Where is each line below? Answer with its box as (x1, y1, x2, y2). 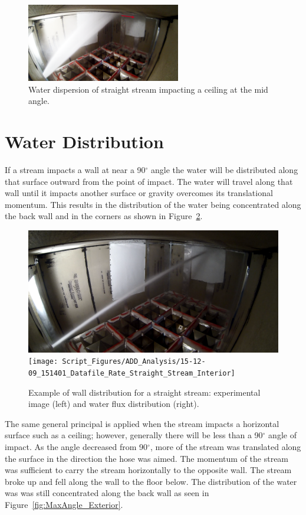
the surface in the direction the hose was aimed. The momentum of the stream (5, 452, 289, 464)
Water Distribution (5, 129, 164, 154)
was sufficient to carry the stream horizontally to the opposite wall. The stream (5, 464, 292, 476)
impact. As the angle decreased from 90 (5, 440, 148, 452)
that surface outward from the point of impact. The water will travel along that (5, 175, 293, 187)
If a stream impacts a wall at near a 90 (5, 164, 146, 176)
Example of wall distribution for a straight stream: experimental (28, 386, 261, 398)
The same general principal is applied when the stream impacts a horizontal (5, 417, 279, 429)
